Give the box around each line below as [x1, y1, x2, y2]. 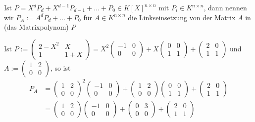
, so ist [50, 62, 71, 73]
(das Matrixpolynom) [4, 22, 69, 32]
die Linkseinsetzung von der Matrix [128, 12, 236, 22]
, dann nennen [204, 2, 247, 12]
